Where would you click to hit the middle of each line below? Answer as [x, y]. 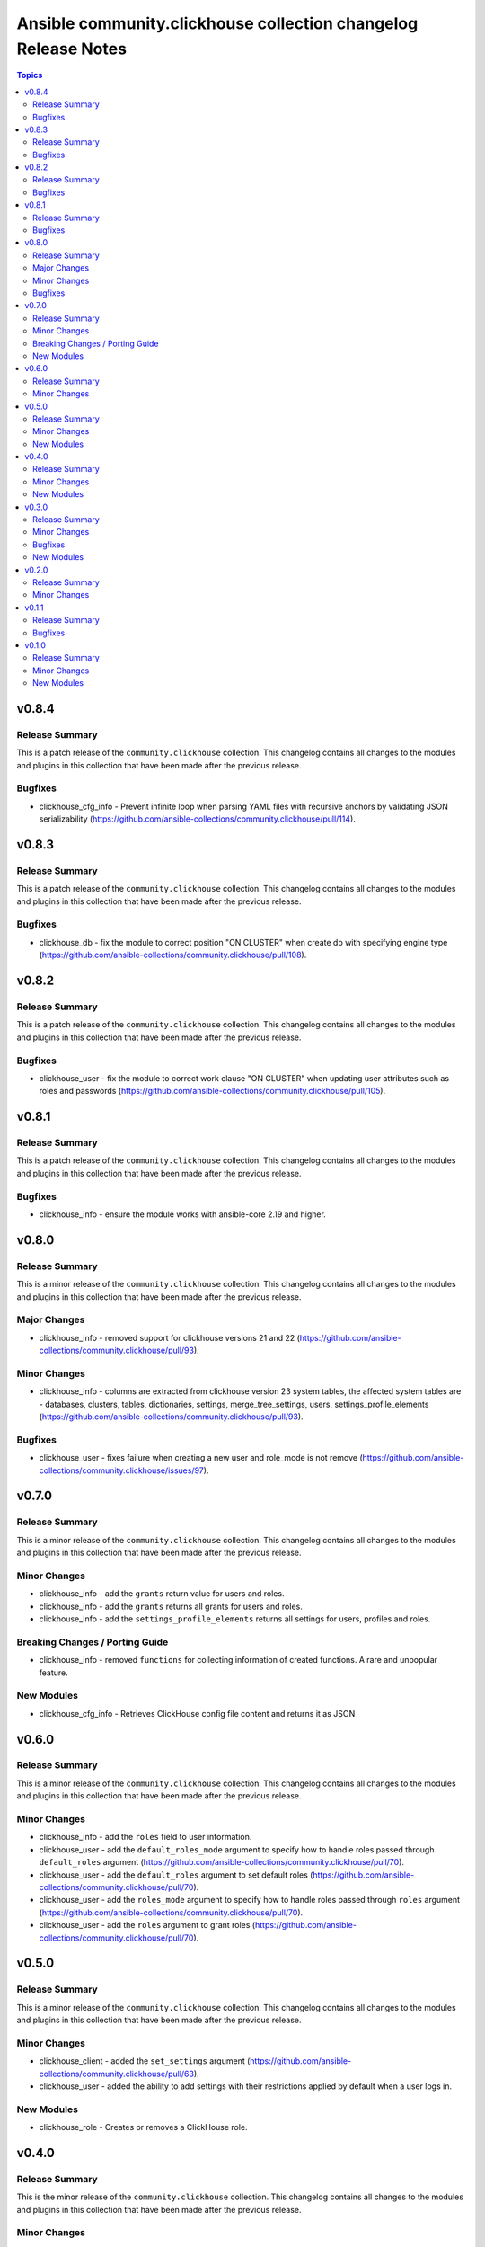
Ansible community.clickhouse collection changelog [217, 23]
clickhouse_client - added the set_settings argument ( [145, 2061]
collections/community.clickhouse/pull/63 [117, 2074]
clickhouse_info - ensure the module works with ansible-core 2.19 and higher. [183, 1214]
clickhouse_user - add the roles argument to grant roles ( [147, 1925]
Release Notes [72, 49]
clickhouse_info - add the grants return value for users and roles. [162, 1594]
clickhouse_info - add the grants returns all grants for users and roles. [171, 1606]
